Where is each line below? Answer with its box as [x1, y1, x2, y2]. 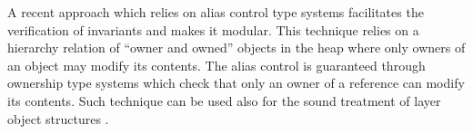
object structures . [7, 109, 109, 128]
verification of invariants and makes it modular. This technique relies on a [7, 20, 419, 39]
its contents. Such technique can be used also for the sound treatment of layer [7, 91, 441, 110]
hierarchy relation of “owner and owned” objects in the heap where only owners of [7, 38, 466, 57]
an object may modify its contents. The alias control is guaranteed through [7, 55, 426, 74]
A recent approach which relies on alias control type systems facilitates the [7, 3, 424, 21]
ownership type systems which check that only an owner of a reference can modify [7, 73, 465, 92]
